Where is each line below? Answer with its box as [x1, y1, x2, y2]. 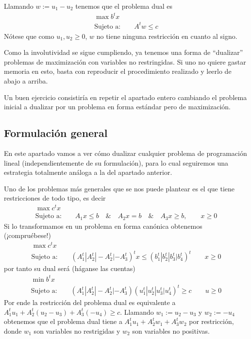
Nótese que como [4, 31, 54, 41]
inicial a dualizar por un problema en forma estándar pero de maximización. [4, 102, 231, 112]
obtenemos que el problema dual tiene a [4, 316, 122, 326]
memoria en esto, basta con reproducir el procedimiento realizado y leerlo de [4, 66, 232, 76]
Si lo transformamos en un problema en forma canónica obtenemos [4, 220, 202, 231]
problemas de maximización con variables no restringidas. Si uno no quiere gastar [4, 56, 246, 67]
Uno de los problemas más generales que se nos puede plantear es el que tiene [4, 183, 235, 193]
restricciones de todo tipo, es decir [4, 193, 106, 203]
